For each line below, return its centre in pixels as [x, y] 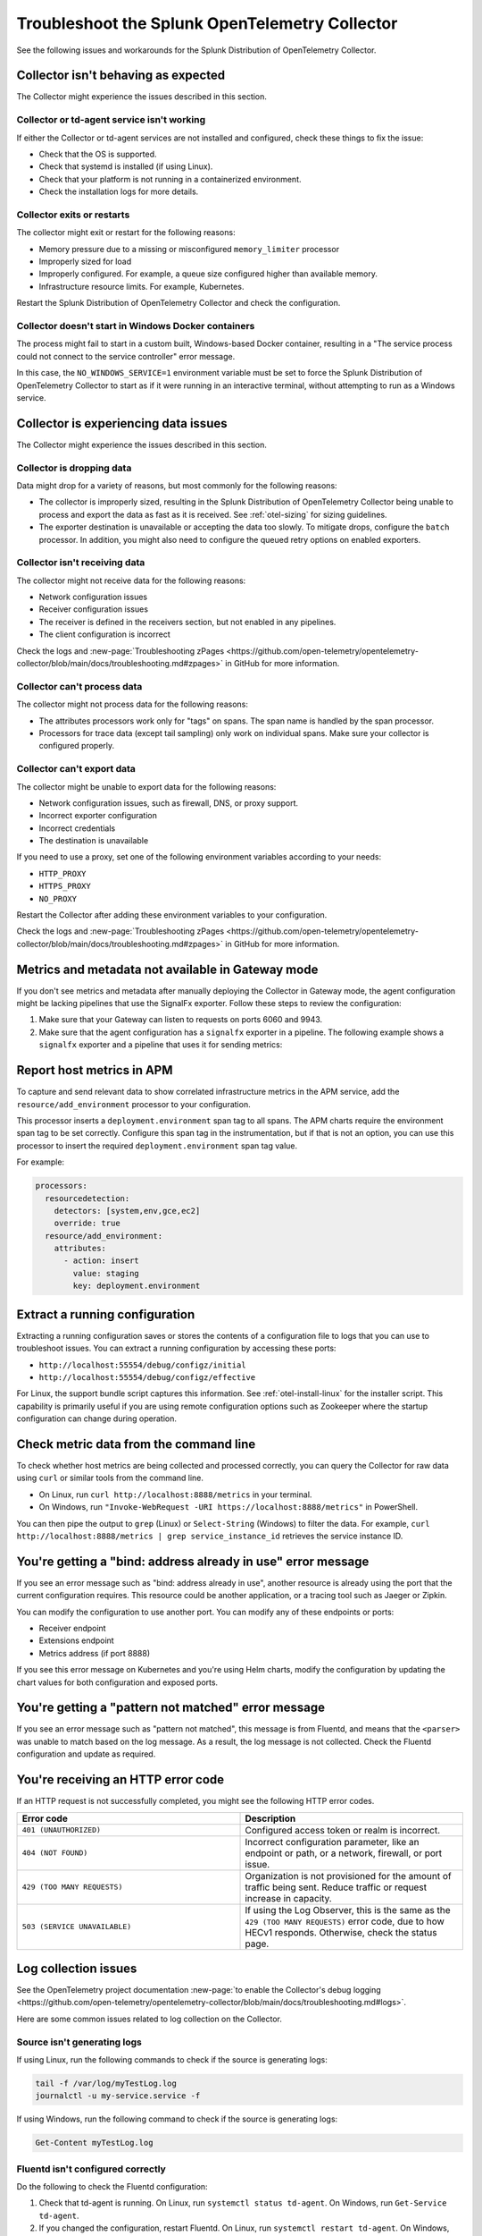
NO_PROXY [58, 898]
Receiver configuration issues [94, 609]
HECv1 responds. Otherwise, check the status [341, 1932]
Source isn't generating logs [79, 2042]
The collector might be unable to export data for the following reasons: [146, 786]
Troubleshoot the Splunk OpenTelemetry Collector [207, 23]
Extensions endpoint [77, 1640]
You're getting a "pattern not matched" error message [171, 1708]
